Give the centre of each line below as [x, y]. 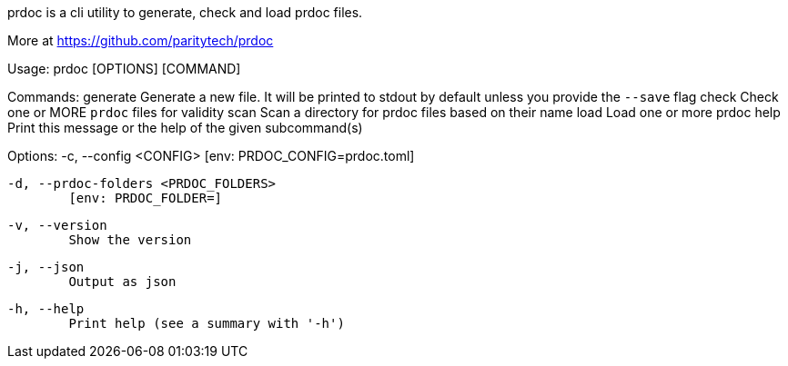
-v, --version [57, 225]
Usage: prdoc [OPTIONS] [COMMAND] [124, 69]
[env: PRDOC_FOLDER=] [146, 198]
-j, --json [46, 267]
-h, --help [46, 309]
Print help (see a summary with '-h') [207, 323]
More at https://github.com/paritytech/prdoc [141, 40]
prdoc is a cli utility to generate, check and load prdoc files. [185, 12]
